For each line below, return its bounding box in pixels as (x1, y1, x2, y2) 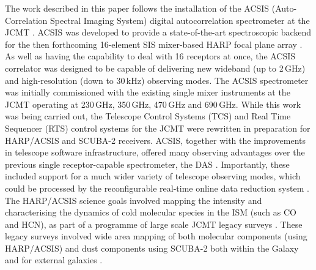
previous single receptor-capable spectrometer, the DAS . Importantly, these (5, 157, 290, 170)
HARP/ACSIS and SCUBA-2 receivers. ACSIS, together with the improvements (5, 133, 306, 146)
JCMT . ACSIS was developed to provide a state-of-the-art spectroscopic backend (5, 26, 312, 39)
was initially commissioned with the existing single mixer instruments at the (5, 86, 290, 99)
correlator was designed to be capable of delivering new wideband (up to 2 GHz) (5, 61, 306, 74)
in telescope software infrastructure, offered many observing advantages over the (5, 146, 305, 159)
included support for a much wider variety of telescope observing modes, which (5, 170, 301, 182)
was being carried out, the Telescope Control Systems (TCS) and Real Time (5, 110, 291, 122)
